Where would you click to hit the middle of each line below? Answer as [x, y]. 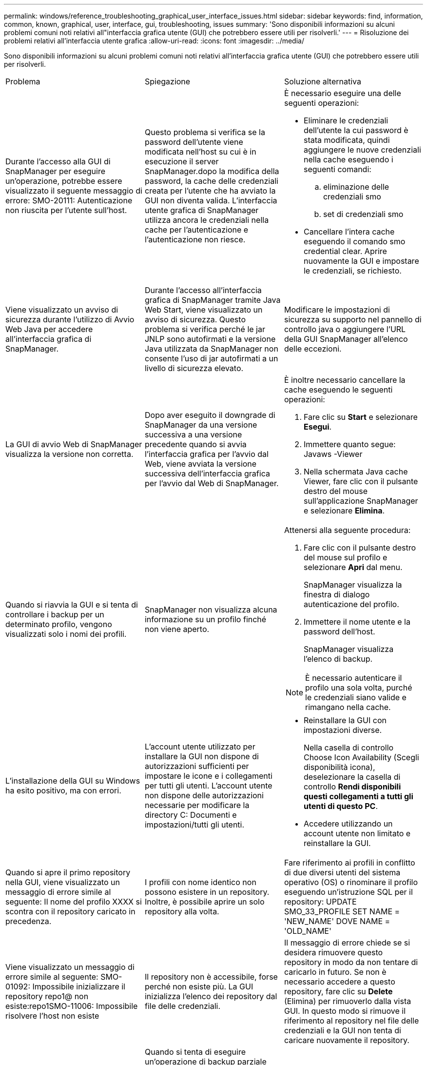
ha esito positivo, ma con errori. [63, 790]
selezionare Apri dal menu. [353, 567]
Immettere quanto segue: [349, 444]
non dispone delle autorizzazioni [204, 795]
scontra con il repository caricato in [70, 911]
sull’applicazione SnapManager [361, 501]
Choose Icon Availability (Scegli [361, 757]
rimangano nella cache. [348, 707]
